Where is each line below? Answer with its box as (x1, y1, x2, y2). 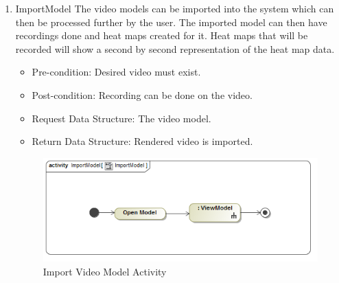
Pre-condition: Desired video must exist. (32, 65, 201, 79)
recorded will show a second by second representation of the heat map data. (15, 41, 335, 56)
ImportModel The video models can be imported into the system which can (15, 1, 334, 15)
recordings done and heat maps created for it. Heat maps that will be (15, 28, 308, 43)
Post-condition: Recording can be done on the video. (32, 87, 253, 102)
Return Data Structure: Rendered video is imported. (32, 134, 253, 148)
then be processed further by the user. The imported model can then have (15, 14, 327, 29)
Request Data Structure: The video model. (32, 111, 211, 125)
